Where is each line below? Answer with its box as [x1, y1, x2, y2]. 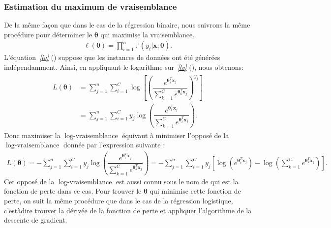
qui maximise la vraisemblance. [100, 29, 195, 39]
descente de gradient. [4, 215, 67, 225]
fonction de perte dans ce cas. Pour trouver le [4, 186, 142, 196]
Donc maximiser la [4, 130, 60, 140]
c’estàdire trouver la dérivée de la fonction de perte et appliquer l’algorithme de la [4, 205, 252, 215]
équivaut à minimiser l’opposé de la [122, 130, 229, 140]
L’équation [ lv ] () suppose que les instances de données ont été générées [4, 52, 220, 62]
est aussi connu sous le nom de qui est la [116, 176, 239, 186]
